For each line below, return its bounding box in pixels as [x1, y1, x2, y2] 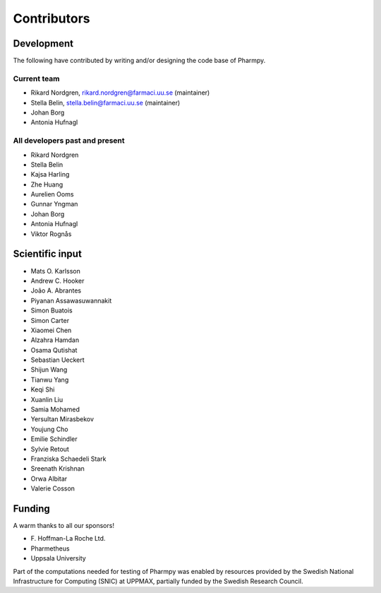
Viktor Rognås [30, 230, 72, 238]
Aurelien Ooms [30, 190, 74, 199]
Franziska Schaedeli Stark [30, 454, 107, 463]
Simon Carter [30, 316, 70, 324]
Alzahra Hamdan [30, 336, 80, 344]
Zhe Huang [30, 180, 64, 189]
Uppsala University [30, 554, 86, 563]
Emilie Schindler [30, 435, 78, 443]
